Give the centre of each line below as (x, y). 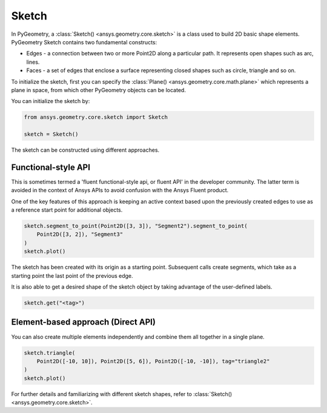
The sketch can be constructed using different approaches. (85, 150)
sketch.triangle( (50, 353)
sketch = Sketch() (51, 134)
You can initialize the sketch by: (51, 101)
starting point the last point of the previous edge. (72, 275)
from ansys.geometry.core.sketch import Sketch (96, 117)
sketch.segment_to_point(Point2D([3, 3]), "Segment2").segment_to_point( (136, 226)
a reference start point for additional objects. (67, 210)
